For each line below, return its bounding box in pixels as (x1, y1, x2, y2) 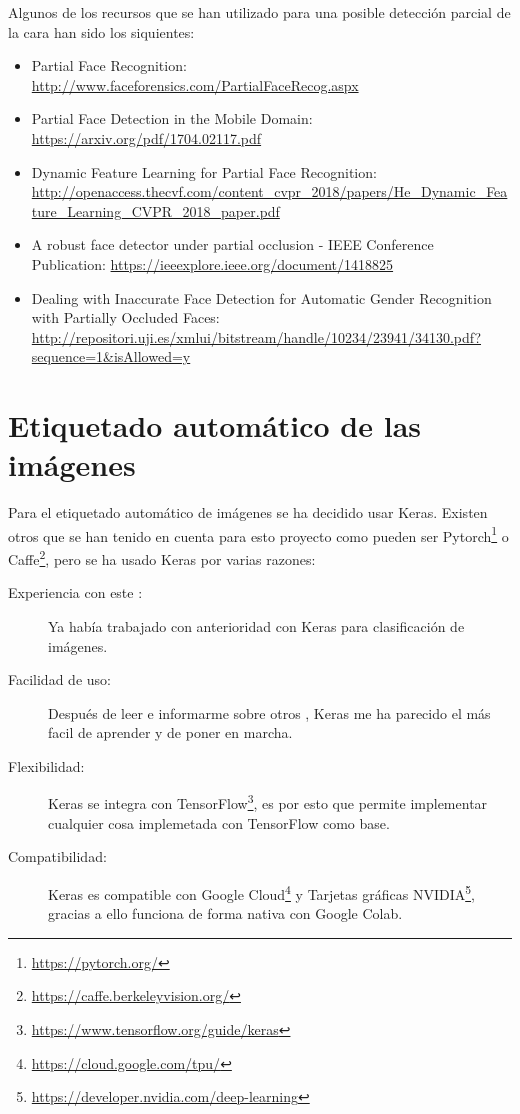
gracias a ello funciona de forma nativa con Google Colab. (48, 903, 403, 924)
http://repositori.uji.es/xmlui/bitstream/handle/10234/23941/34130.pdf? (31, 326, 482, 347)
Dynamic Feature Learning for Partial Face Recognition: (31, 161, 377, 182)
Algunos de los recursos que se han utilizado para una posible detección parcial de (8, 2, 511, 22)
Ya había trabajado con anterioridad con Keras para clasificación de (48, 615, 465, 636)
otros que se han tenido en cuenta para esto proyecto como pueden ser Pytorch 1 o (8, 522, 509, 546)
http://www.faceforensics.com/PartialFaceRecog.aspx (31, 74, 359, 95)
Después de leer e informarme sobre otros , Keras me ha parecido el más (48, 702, 491, 723)
